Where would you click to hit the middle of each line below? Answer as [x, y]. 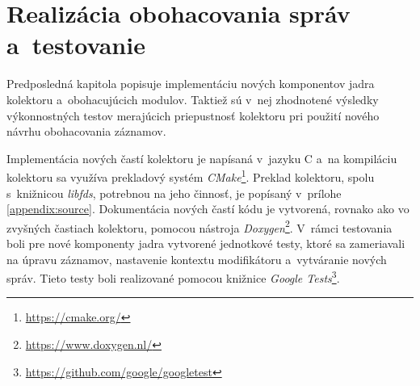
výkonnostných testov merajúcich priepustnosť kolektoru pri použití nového [193, 115]
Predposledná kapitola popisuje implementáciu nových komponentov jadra [191, 84]
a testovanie [76, 45]
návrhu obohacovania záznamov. [86, 131]
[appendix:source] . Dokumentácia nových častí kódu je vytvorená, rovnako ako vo [208, 209]
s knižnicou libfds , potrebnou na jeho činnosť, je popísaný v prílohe [174, 193]
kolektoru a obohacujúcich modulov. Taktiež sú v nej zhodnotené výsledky [193, 99]
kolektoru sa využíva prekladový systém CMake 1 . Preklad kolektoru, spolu [191, 176]
